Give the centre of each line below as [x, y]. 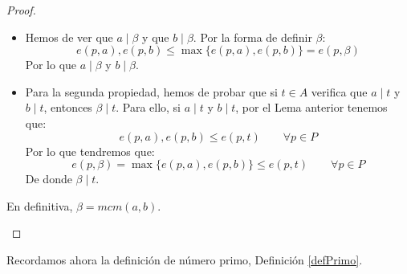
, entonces [68, 107]
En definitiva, [40, 205]
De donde [49, 179]
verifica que [339, 91]
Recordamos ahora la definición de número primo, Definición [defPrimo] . [185, 259]
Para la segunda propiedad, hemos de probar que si [151, 91]
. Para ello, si [149, 107]
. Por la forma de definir [252, 37]
